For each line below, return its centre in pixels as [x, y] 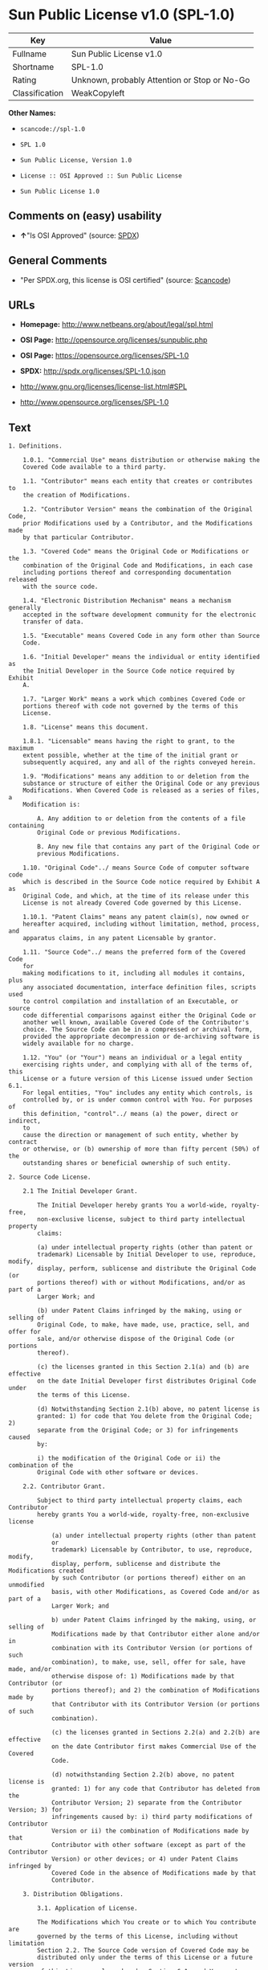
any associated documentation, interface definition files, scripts [140, 987]
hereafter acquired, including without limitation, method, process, [142, 924]
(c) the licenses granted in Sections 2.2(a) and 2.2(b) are [156, 1733]
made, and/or [30, 1670]
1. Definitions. [35, 446]
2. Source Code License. [50, 1177]
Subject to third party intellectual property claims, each [140, 1501]
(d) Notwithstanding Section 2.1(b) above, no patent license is [149, 1409]
